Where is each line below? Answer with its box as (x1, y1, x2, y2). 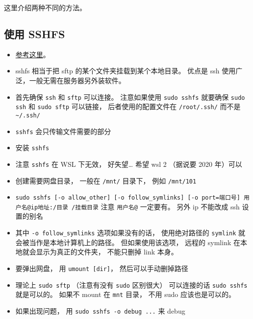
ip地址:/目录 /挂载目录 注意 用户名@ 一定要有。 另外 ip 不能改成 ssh (30, 201, 240, 211)
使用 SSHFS (4, 26, 65, 41)
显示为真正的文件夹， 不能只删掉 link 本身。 (36, 247, 178, 257)
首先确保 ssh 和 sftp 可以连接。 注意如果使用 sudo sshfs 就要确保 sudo (15, 91, 245, 102)
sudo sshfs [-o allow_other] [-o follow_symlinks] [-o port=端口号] (15, 194, 240, 202)
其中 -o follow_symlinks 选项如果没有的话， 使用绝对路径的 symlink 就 (15, 228, 246, 238)
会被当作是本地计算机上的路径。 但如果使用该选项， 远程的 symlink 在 (15, 237, 240, 247)
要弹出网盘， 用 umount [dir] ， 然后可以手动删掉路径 (15, 263, 188, 273)
